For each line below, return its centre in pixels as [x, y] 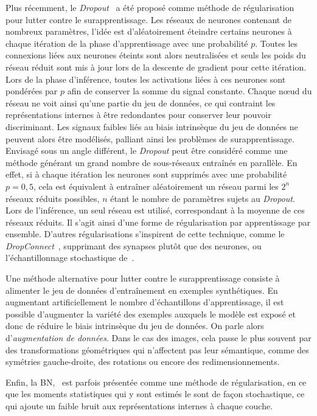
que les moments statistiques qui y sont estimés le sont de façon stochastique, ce [155, 394]
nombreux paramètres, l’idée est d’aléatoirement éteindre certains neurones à [149, 31]
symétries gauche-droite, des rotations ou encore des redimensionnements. [143, 362]
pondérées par [32, 91]
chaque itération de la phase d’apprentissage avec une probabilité [127, 43]
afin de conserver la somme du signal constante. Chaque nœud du [190, 91]
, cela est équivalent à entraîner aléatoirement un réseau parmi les [156, 186]
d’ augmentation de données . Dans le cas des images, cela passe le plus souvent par [158, 338]
